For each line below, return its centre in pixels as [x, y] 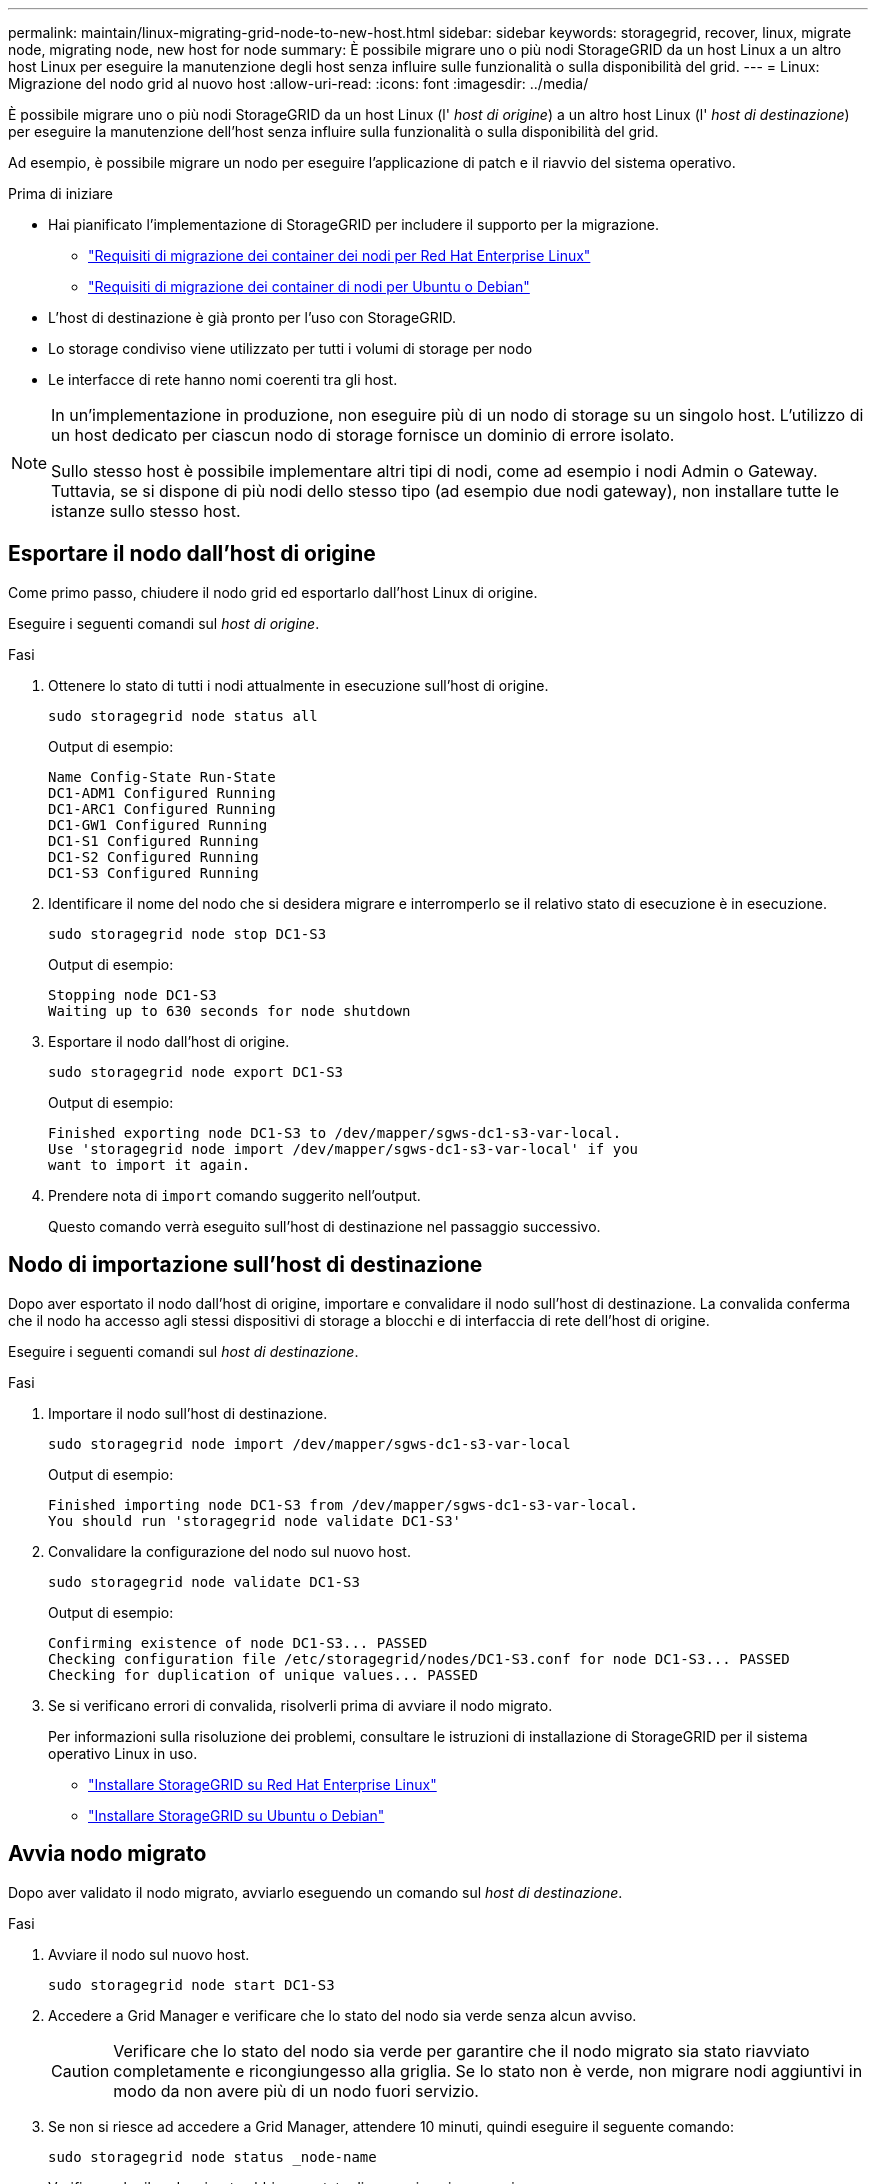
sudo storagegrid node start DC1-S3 [191, 1984]
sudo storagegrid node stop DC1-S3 [187, 933]
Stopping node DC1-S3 [132, 994]
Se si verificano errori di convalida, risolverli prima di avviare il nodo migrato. [300, 1705]
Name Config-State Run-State [162, 776]
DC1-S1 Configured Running [153, 840]
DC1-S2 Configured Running [153, 856]
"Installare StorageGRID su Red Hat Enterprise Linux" [262, 1784]
